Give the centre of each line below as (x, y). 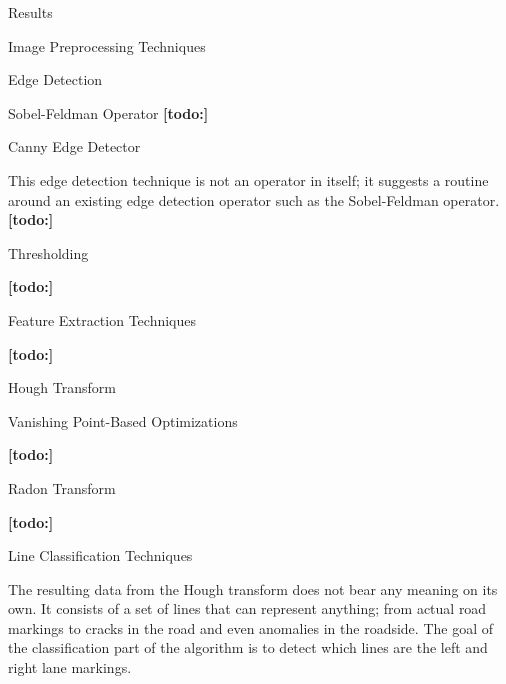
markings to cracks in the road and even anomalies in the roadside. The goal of (251, 627)
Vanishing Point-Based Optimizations (123, 420)
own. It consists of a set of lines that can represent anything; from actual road (247, 608)
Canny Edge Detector (74, 146)
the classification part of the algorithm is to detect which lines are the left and (248, 647)
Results (30, 12)
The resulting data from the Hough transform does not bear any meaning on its (253, 588)
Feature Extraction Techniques (102, 319)
